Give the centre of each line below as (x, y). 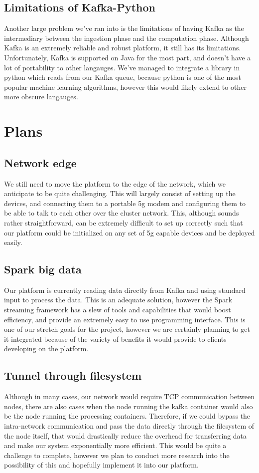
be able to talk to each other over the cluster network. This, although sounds (122, 213)
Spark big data (43, 269)
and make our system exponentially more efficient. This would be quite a (115, 445)
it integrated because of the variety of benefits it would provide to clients (115, 339)
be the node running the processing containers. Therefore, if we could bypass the (127, 416)
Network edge (40, 162)
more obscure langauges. (41, 97)
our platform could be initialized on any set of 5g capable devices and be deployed (129, 232)
